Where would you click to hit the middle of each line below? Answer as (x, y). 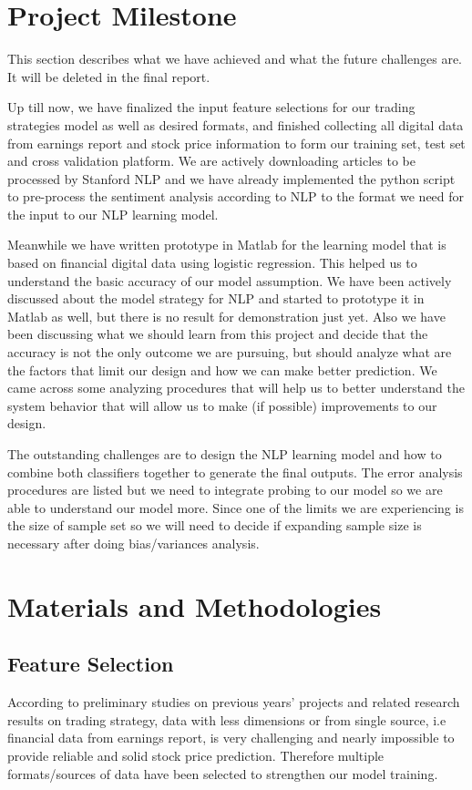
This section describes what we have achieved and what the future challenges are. (235, 59)
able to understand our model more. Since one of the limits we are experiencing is (236, 507)
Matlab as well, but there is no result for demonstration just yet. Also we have (226, 316)
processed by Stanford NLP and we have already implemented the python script (231, 178)
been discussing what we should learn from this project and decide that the (218, 334)
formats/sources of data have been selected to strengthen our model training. (223, 773)
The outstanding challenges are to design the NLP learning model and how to (225, 454)
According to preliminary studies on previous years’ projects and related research (234, 702)
